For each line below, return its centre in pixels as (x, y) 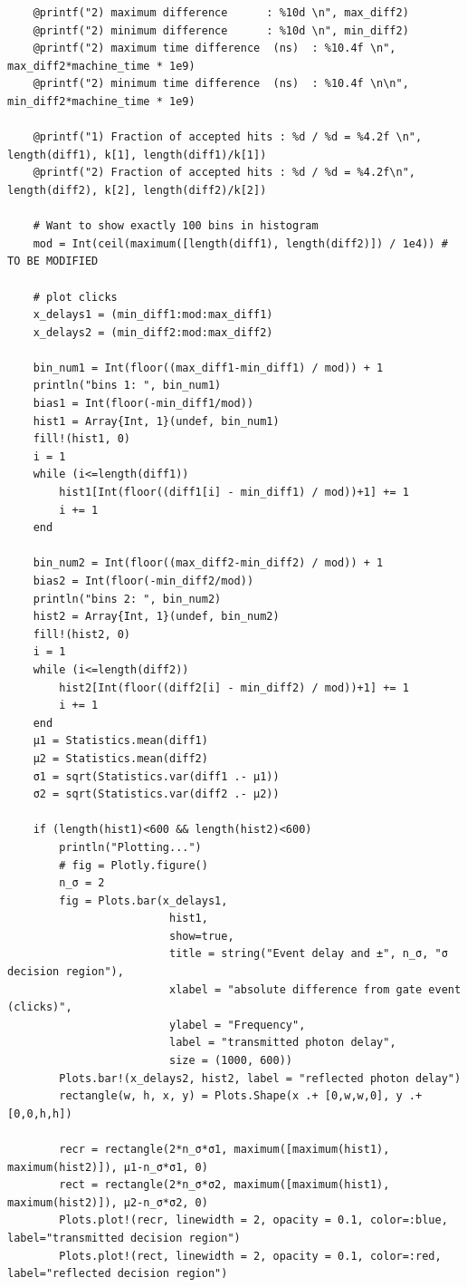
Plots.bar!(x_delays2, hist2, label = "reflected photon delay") (260, 1078)
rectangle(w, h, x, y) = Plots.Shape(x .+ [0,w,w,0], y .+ (241, 1096)
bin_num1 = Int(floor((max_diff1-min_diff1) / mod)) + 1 (208, 368)
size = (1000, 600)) (231, 1061)
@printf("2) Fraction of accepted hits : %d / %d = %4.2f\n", (224, 173)
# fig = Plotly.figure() (133, 865)
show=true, (201, 936)
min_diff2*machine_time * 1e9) (101, 101)
